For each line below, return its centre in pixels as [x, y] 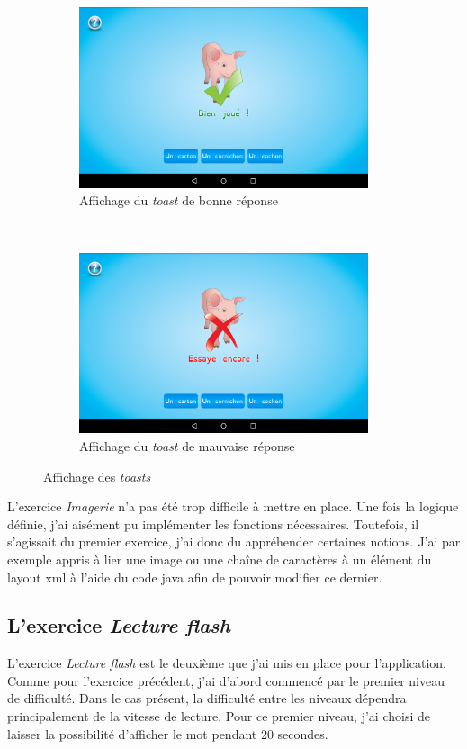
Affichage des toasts [97, 476]
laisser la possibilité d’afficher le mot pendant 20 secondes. [168, 733]
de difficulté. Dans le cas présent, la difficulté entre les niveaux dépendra [207, 698]
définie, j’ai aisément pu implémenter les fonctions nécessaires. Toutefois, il [213, 523]
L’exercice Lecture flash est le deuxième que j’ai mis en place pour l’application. [227, 663]
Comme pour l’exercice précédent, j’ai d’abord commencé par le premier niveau [226, 680]
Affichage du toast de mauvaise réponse [187, 445]
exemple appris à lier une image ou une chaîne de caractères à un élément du [220, 559]
